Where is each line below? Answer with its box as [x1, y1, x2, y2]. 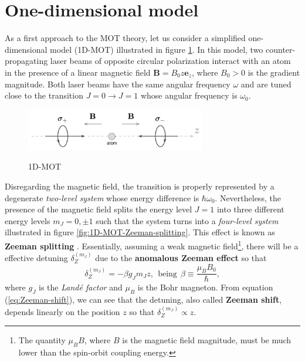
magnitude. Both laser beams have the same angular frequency [5, 77, 231, 90]
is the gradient [248, 66, 300, 78]
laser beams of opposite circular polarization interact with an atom [50, 55, 291, 67]
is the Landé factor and [39, 281, 123, 293]
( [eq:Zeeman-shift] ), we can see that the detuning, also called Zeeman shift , [5, 293, 282, 306]
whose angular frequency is [140, 89, 238, 102]
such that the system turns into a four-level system [96, 214, 279, 226]
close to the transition [5, 89, 83, 102]
